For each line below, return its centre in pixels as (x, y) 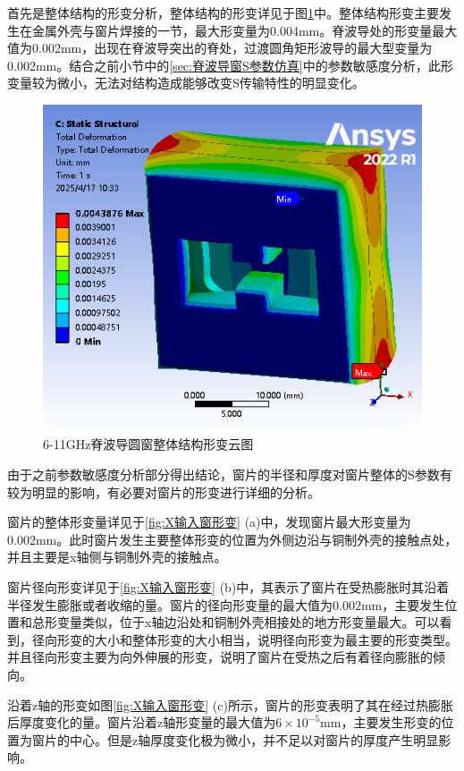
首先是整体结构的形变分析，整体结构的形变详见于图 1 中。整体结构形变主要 (223, 13)
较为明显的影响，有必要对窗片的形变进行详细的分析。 (164, 491)
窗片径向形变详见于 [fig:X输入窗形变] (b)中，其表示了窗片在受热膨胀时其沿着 (228, 586)
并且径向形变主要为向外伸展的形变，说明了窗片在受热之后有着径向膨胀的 (220, 657)
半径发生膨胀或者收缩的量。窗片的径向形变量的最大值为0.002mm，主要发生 (226, 604)
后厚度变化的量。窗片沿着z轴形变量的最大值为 (142, 722)
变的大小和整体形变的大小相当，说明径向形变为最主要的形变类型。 (263, 639)
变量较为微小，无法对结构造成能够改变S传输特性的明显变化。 (186, 83)
